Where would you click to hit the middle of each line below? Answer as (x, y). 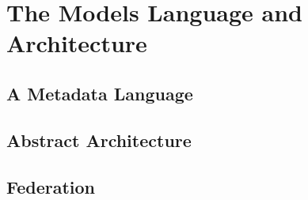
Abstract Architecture (99, 140)
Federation (51, 186)
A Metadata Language (100, 93)
